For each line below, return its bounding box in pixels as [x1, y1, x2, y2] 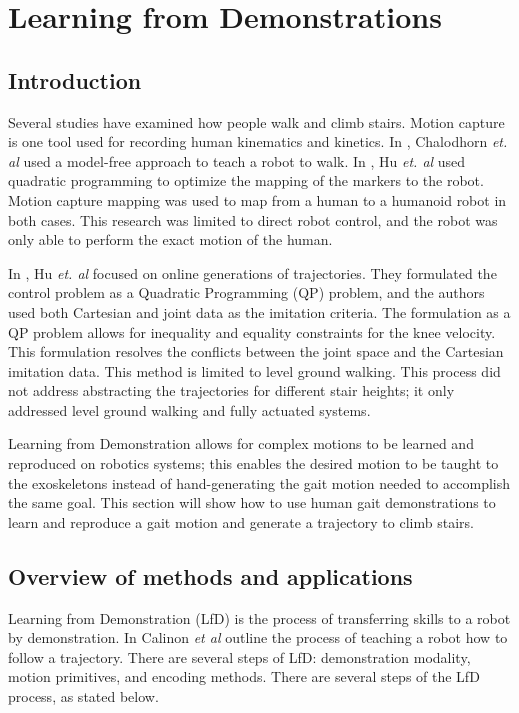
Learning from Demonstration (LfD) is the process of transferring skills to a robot [8, 607, 511, 628]
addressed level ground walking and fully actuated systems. [8, 399, 371, 420]
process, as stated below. [8, 686, 159, 707]
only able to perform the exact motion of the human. [8, 229, 333, 250]
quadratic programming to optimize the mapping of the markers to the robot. [8, 170, 484, 191]
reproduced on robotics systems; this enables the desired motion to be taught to [8, 453, 499, 474]
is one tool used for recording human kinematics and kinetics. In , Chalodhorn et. [8, 131, 508, 152]
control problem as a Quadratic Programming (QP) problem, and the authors [8, 282, 485, 303]
